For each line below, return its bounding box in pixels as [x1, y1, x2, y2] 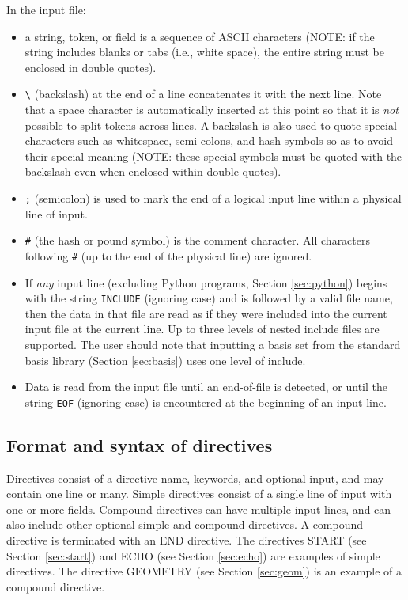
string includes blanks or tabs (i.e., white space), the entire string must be [25, 44, 384, 60]
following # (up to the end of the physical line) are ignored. [25, 247, 312, 264]
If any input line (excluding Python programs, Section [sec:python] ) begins [25, 274, 387, 291]
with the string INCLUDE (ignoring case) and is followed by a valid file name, [25, 290, 393, 306]
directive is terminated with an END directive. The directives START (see [6, 532, 367, 549]
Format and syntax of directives [6, 432, 273, 457]
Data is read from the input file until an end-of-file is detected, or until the [25, 378, 388, 395]
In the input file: [6, 2, 86, 17]
